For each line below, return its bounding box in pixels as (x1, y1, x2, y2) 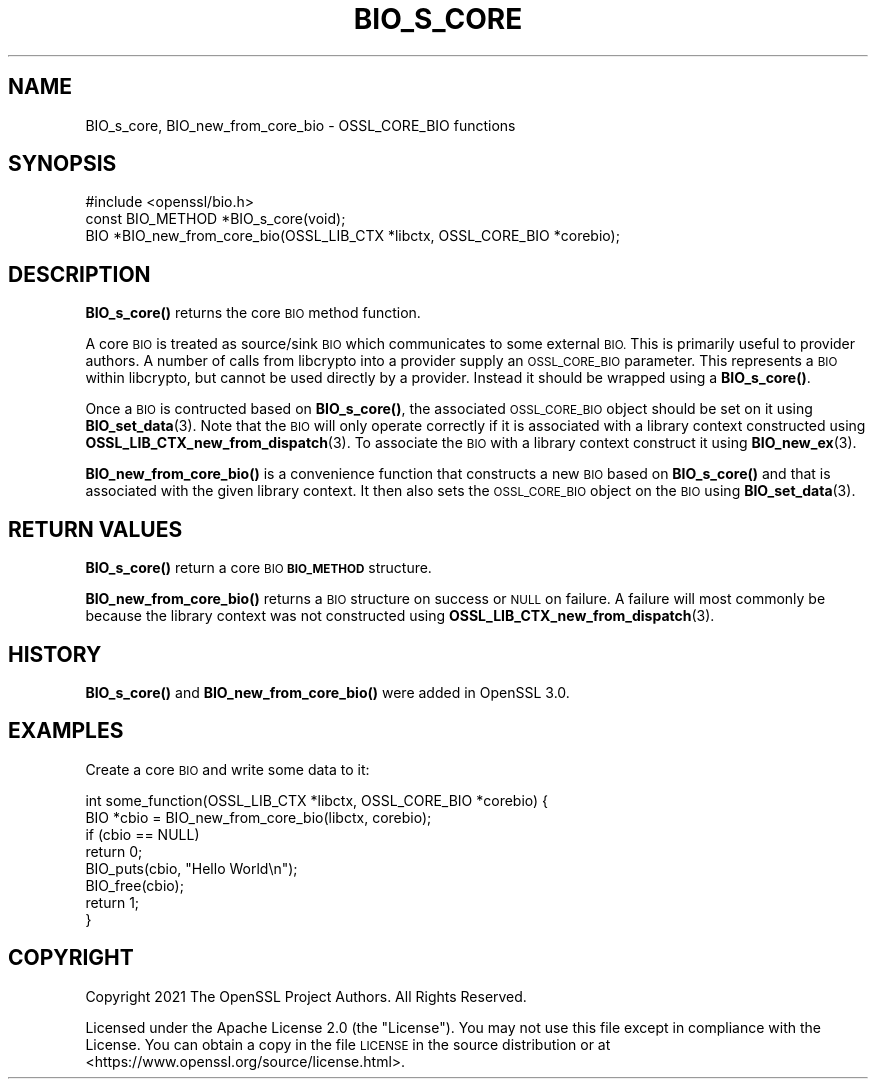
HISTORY (8, 641, 102, 667)
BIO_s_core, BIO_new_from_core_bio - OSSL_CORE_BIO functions (85, 116, 516, 134)
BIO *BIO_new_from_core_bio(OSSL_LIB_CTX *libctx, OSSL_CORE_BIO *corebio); (85, 227, 620, 245)
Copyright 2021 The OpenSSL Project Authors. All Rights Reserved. (85, 987, 527, 1005)
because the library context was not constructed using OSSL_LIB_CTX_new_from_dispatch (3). (85, 607, 715, 625)
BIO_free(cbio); (85, 876, 184, 894)
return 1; (85, 893, 140, 911)
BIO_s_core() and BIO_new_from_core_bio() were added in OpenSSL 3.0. (85, 683, 570, 701)
